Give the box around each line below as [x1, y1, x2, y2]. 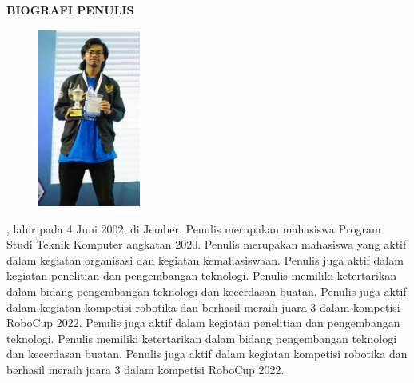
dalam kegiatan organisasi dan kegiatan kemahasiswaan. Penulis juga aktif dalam [6, 251, 404, 268]
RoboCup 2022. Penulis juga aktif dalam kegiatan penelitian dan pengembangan [6, 314, 400, 331]
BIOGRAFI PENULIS [6, 2, 134, 18]
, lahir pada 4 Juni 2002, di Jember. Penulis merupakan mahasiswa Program [6, 220, 381, 237]
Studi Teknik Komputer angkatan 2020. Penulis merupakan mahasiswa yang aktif [6, 236, 407, 253]
